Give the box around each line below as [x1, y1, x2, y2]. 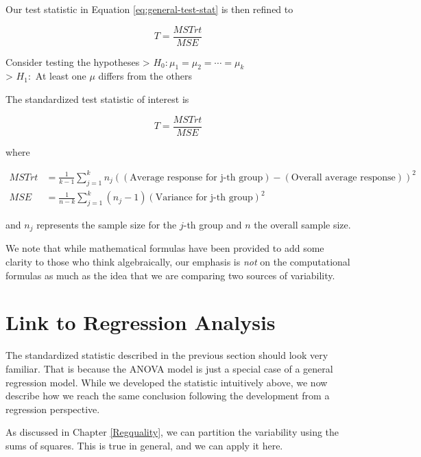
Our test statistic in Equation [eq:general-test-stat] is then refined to [5, 2, 293, 16]
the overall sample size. [254, 217, 351, 231]
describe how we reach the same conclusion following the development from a [5, 388, 330, 403]
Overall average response [291, 172, 396, 183]
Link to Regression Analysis [5, 308, 276, 336]
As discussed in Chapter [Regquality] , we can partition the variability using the [5, 425, 339, 439]
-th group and [183, 217, 242, 231]
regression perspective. [5, 401, 100, 416]
